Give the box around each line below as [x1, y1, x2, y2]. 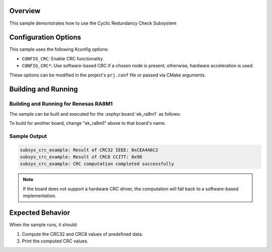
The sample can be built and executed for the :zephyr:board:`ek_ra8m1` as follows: [9, 111, 181, 117]
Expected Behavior [9, 209, 71, 217]
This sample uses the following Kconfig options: [9, 46, 109, 52]
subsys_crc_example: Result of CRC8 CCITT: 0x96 [20, 154, 143, 160]
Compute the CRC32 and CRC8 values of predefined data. [22, 231, 143, 237]
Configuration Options [9, 33, 82, 42]
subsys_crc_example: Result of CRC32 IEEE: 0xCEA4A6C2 [20, 147, 158, 153]
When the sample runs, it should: [9, 222, 78, 228]
